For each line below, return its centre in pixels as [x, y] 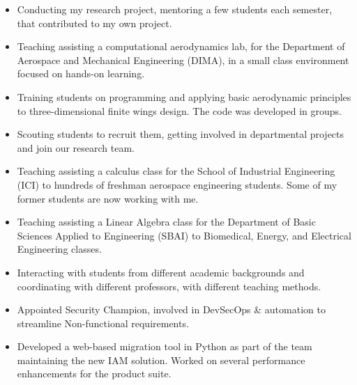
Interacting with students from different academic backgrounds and [161, 272]
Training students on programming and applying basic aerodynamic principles [184, 96]
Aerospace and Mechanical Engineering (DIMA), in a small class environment [183, 60]
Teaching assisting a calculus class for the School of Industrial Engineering [176, 171]
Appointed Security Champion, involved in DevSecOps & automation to [171, 309]
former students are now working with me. [108, 198]
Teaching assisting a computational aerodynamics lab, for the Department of [181, 46]
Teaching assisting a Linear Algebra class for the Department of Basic [166, 222]
